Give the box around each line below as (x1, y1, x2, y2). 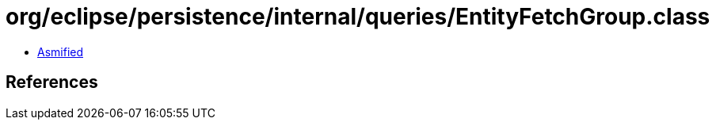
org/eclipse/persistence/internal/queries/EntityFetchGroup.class (6, 3, 710, 30)
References (6, 72, 98, 93)
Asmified (37, 44, 84, 59)
